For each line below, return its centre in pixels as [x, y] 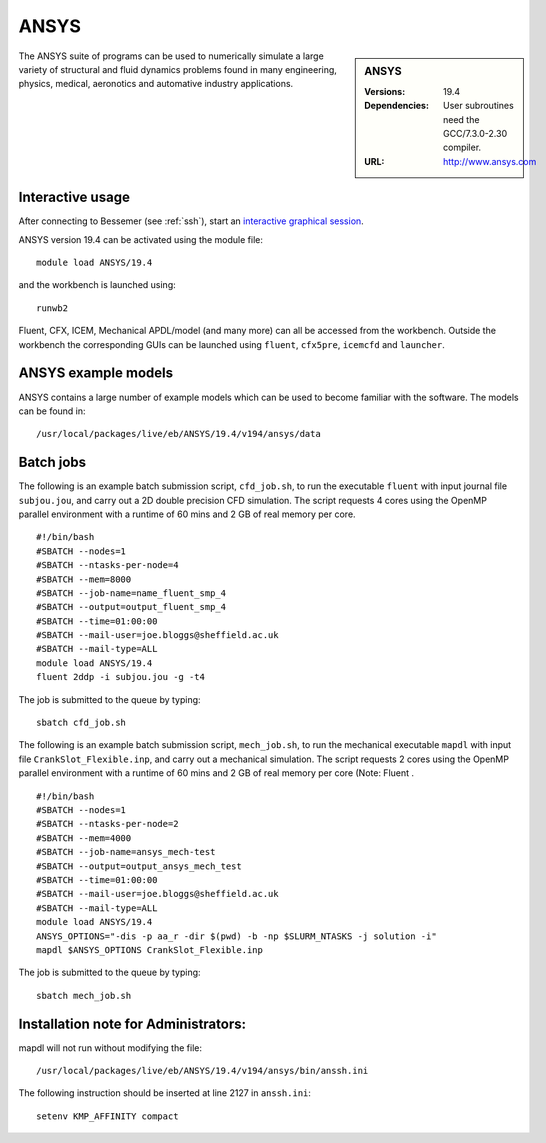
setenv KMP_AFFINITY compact [107, 1116]
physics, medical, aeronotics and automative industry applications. [156, 84]
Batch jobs [52, 462]
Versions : [385, 91]
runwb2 [52, 308]
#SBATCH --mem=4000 [84, 838]
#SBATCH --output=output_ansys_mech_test [139, 866]
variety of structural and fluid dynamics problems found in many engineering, [177, 69]
